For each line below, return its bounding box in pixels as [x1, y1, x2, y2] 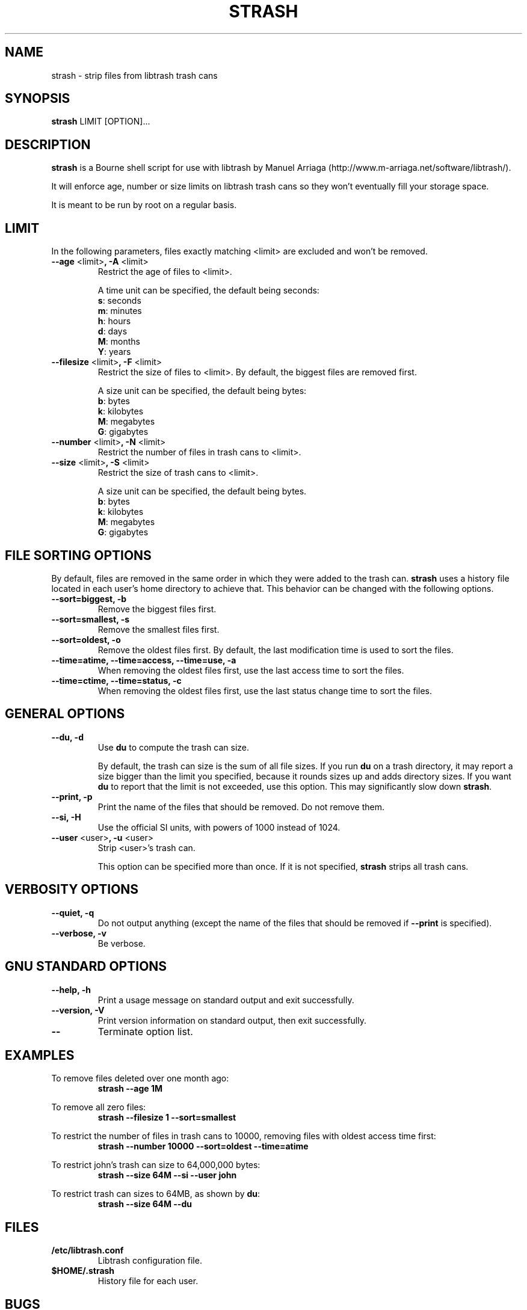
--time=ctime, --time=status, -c [51, 675, 182, 686]
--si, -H [51, 811, 81, 822]
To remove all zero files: [51, 1102, 146, 1113]
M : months [97, 336, 140, 347]
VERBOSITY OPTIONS [5, 882, 139, 897]
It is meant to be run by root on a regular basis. [51, 200, 237, 211]
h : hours [97, 316, 131, 327]
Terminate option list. [97, 1025, 193, 1038]
